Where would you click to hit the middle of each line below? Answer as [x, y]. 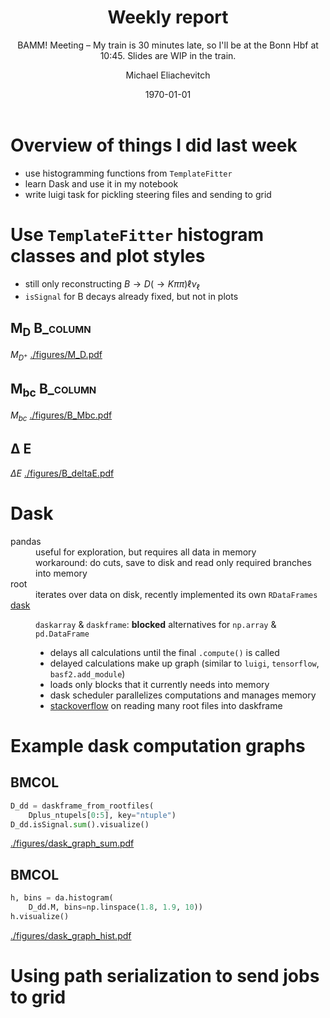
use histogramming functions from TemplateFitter [128, 173]
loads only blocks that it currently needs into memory [159, 684]
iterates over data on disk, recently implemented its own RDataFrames [176, 594]
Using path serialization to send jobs [165, 976]
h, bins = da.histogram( [62, 898]
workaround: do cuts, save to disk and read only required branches [173, 562]
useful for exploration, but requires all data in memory [146, 552]
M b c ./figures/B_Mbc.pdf [61, 416]
